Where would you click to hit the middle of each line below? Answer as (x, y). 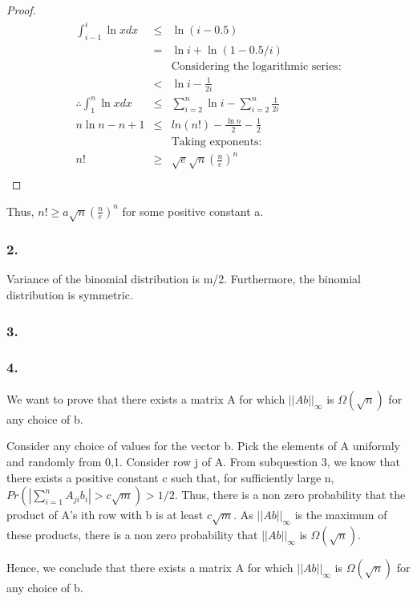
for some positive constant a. (193, 211)
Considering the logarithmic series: (256, 66)
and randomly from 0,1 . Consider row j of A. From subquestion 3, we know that (204, 461)
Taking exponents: (217, 142)
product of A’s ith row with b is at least (105, 515)
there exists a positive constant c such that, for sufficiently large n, (170, 477)
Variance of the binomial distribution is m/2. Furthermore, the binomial (184, 279)
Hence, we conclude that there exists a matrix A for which (150, 567)
